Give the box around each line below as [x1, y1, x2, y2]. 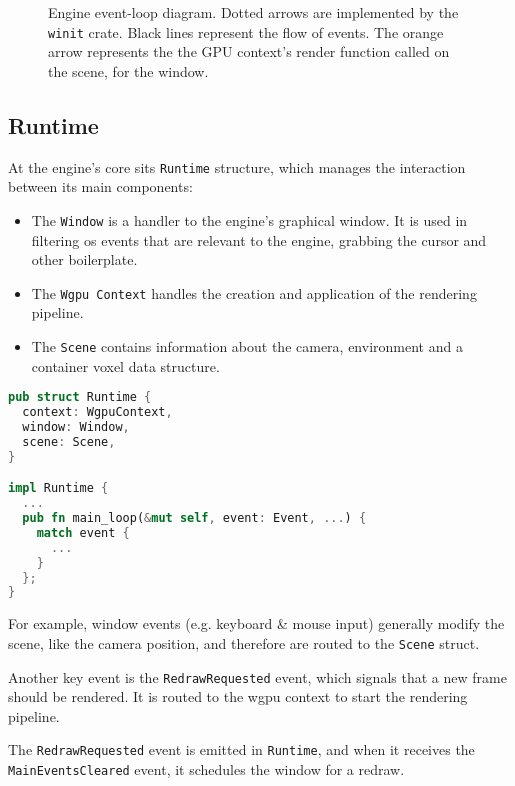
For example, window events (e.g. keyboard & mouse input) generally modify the [8, 613, 505, 634]
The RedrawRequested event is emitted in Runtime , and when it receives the [8, 739, 475, 760]
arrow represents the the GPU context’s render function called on [48, 41, 450, 62]
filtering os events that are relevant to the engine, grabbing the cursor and [31, 229, 487, 250]
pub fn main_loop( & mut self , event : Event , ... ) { [22, 511, 367, 526]
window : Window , [22, 419, 130, 434]
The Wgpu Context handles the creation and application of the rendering [31, 282, 477, 303]
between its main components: [8, 176, 193, 197]
